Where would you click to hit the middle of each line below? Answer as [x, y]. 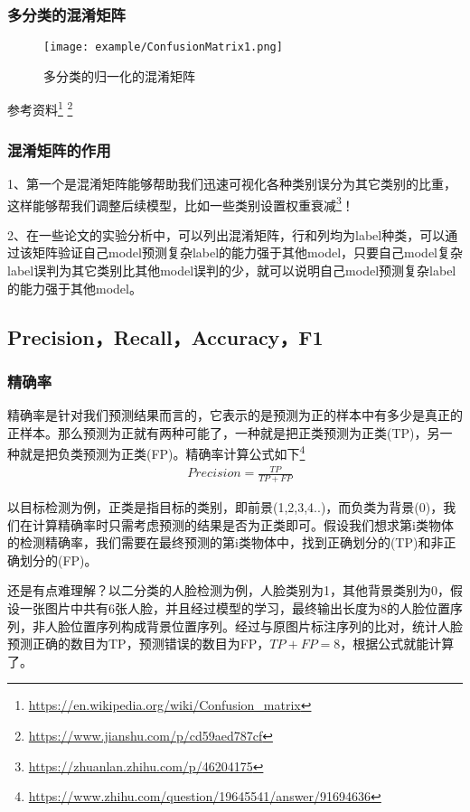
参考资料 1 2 [40, 108]
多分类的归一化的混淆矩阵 [119, 75]
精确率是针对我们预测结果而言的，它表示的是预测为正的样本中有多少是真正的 [235, 415]
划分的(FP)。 [58, 560]
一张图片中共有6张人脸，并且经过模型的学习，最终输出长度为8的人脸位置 [235, 607]
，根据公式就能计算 [397, 644]
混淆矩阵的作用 [59, 149]
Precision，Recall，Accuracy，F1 [165, 336]
